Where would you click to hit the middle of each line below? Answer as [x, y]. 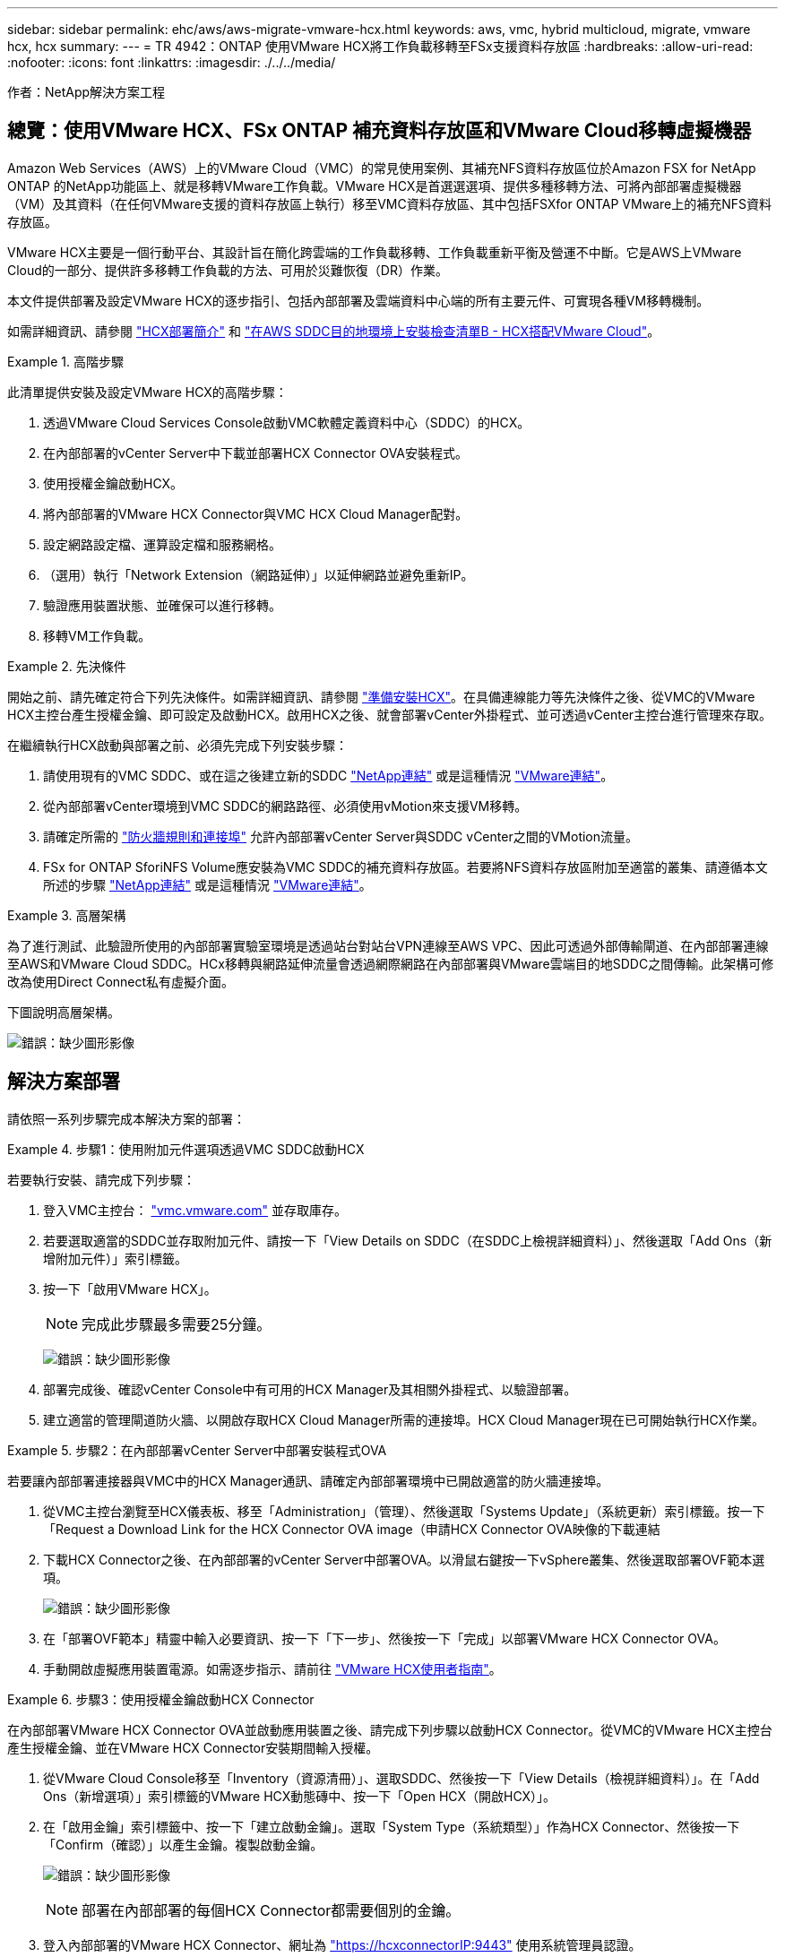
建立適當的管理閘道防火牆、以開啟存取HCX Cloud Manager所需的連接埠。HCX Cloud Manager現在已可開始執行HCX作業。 [404, 1419]
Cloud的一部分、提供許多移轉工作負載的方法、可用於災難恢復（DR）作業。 [228, 270]
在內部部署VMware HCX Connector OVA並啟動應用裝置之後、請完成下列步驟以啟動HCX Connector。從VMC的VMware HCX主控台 [390, 1729]
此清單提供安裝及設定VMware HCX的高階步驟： [147, 392]
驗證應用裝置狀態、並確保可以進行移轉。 [162, 605]
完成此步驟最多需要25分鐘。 [177, 1324]
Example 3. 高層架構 [67, 915]
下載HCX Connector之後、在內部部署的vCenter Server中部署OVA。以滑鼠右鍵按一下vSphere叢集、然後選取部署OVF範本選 [404, 1559]
